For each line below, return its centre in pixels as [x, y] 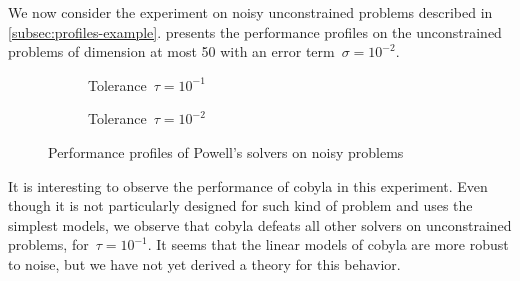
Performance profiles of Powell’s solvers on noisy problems [226, 151]
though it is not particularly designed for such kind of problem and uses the [240, 205]
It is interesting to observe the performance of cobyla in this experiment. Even [248, 185]
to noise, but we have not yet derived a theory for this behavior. [204, 263]
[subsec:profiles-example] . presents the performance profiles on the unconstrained [255, 31]
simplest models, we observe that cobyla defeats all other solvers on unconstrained [260, 224]
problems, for [48, 244]
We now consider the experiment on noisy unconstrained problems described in [250, 12]
